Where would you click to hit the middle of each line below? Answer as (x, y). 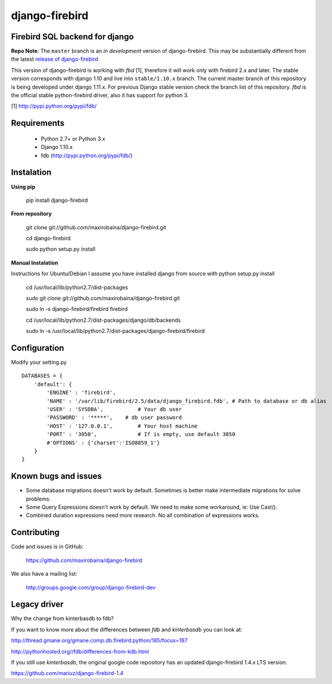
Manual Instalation (35, 263)
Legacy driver (37, 604)
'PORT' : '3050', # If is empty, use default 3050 (141, 434)
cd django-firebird (48, 238)
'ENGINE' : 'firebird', (81, 393)
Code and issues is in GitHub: (47, 547)
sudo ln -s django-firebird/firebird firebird (77, 309)
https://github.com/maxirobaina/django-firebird (84, 560)
